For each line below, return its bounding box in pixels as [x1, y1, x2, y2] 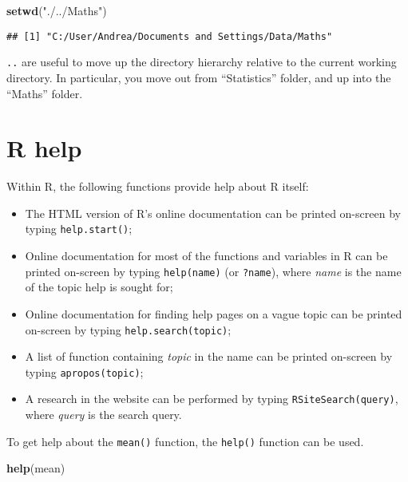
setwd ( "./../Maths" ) [6, 2, 107, 18]
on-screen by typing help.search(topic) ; [25, 321, 232, 338]
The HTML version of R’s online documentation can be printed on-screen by [25, 204, 401, 221]
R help [6, 132, 82, 164]
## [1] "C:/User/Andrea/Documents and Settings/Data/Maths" [6, 30, 333, 42]
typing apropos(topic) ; [25, 363, 144, 380]
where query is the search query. [25, 406, 182, 423]
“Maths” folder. [6, 85, 83, 101]
